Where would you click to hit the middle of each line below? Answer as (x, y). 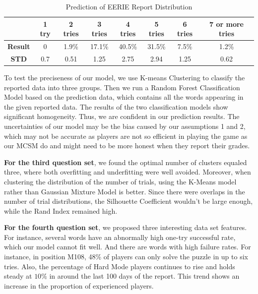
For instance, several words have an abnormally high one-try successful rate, (120, 237)
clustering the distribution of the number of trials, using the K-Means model (120, 181)
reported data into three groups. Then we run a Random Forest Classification (122, 87)
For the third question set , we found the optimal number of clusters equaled (126, 162)
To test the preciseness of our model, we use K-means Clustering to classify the (125, 77)
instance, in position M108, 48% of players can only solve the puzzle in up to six (126, 257)
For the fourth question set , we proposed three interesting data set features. (126, 227)
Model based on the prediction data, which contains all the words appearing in (124, 97)
